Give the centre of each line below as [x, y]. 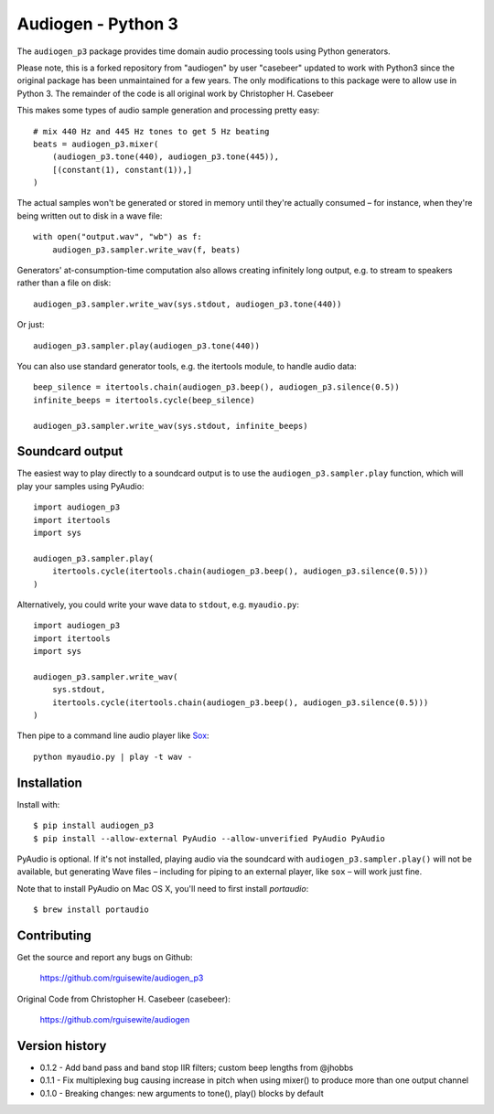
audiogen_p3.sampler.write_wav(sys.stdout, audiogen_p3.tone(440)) [188, 304]
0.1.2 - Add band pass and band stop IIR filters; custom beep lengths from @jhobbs [197, 1068]
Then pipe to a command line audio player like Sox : [113, 735]
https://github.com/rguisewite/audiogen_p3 [122, 978]
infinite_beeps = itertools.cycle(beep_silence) [144, 400]
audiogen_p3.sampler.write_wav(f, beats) [146, 250]
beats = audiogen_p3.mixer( [96, 144]
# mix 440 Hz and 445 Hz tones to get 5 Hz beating [151, 131]
